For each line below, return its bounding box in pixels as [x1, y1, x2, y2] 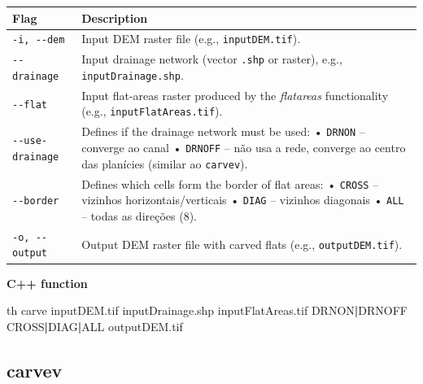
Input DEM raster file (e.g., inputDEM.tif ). [81, 30, 301, 47]
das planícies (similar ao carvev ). [81, 155, 248, 172]
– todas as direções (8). [81, 207, 198, 224]
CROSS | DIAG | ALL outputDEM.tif [7, 317, 183, 334]
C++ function [7, 274, 88, 291]
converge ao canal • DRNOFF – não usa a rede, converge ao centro [81, 138, 406, 155]
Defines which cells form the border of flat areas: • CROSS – [81, 175, 379, 192]
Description [81, 9, 148, 26]
